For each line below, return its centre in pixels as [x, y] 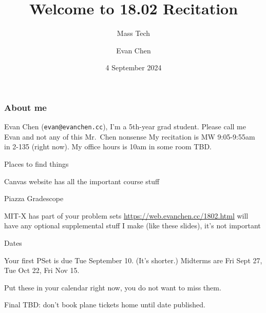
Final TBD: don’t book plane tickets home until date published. [105, 305]
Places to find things [36, 164]
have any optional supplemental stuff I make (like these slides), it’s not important [132, 226]
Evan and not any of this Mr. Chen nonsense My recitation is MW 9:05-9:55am [130, 136]
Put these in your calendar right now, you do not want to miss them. [113, 287]
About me [25, 107]
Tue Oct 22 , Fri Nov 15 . [42, 270]
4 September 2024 [134, 67]
